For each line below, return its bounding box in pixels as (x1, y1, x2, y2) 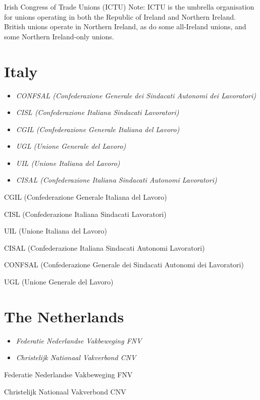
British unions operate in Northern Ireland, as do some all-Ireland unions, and (4, 21, 246, 32)
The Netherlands (4, 306, 124, 326)
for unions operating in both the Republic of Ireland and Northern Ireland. (4, 11, 236, 22)
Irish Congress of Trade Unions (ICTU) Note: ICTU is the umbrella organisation (4, 2, 254, 12)
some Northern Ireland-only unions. (4, 31, 114, 41)
